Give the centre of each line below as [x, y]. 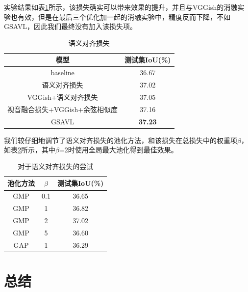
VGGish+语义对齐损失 [62, 97]
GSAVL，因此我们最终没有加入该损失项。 [70, 26]
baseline [62, 73]
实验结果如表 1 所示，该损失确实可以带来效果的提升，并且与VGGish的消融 [121, 7]
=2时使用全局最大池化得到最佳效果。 [118, 150]
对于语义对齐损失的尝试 [56, 166]
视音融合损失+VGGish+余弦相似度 [63, 109]
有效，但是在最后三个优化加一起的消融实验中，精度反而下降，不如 [124, 16]
